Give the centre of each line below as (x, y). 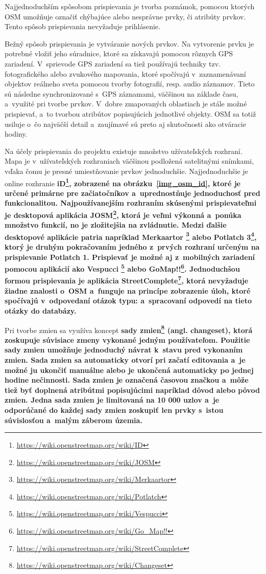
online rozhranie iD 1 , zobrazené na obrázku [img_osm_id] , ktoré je (123, 182)
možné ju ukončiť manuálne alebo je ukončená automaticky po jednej (129, 370)
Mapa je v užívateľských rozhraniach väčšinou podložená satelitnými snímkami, (129, 161)
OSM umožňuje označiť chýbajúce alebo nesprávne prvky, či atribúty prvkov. (125, 16)
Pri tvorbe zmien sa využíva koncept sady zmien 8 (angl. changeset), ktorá (129, 329)
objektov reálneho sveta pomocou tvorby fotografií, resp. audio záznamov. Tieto (130, 84)
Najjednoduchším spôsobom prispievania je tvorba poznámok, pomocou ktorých (130, 6)
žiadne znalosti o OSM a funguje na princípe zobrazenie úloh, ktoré (128, 290)
